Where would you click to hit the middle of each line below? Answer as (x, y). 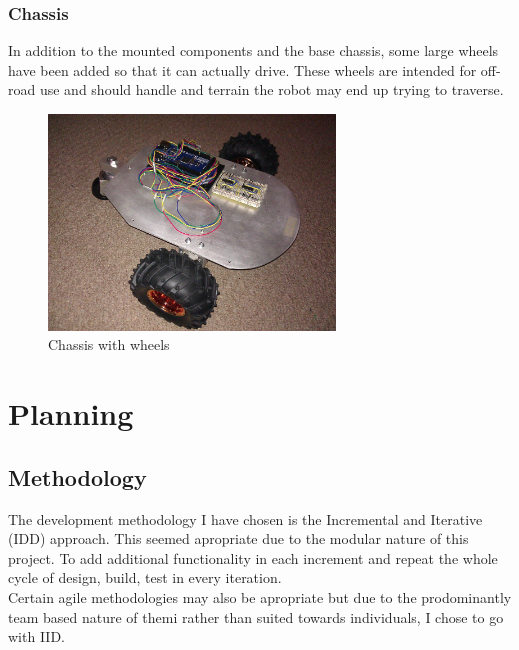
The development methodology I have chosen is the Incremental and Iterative (245, 518)
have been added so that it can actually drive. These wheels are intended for (242, 69)
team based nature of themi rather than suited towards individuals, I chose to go (256, 616)
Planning (71, 413)
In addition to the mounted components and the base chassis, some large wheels (253, 50)
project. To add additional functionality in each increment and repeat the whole (253, 557)
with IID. (36, 636)
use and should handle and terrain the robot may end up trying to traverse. (271, 89)
